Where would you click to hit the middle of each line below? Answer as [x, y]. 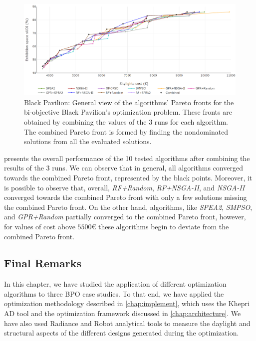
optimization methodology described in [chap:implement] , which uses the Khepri [127, 303]
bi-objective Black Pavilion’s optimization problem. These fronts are [128, 112]
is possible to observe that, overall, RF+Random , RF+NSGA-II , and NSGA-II [125, 187]
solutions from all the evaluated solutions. [88, 141]
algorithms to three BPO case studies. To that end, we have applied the [114, 293]
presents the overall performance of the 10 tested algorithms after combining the [127, 158]
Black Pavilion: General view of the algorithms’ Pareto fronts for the [129, 102]
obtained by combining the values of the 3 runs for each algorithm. [126, 121]
